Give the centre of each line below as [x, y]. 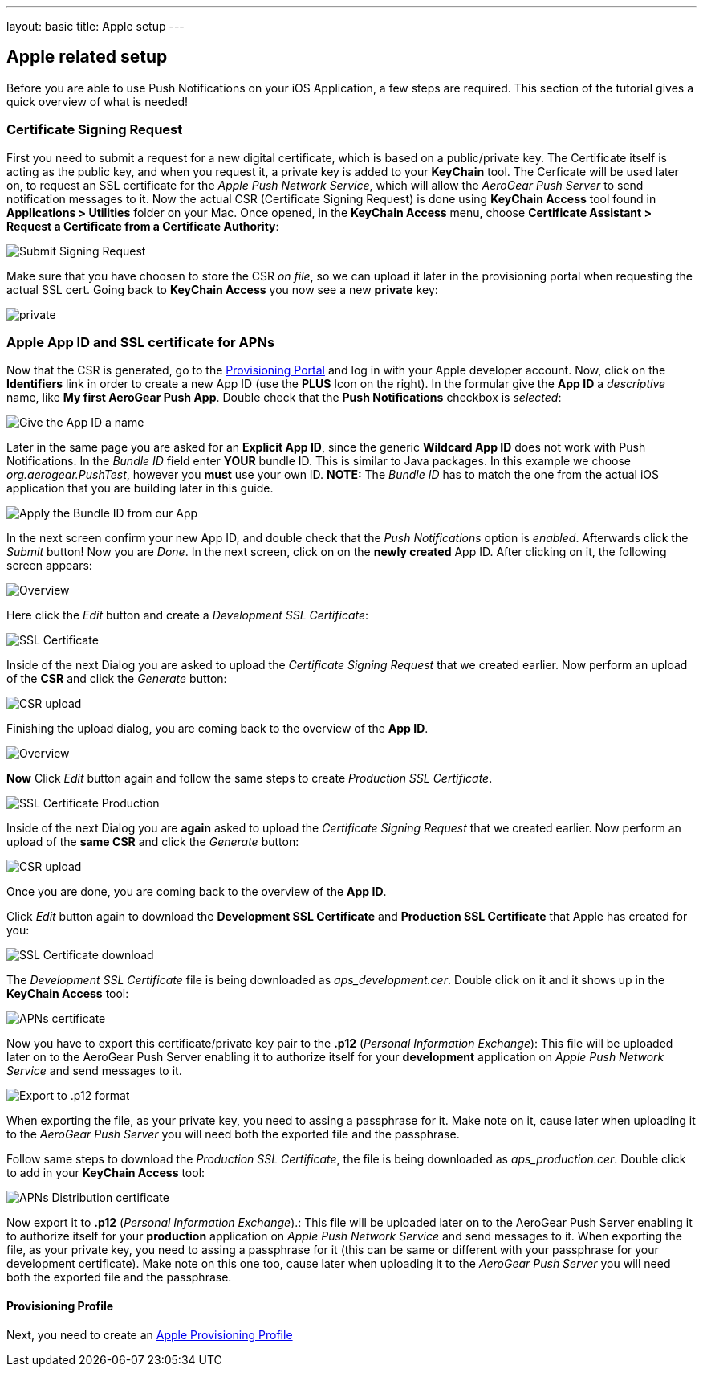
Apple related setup [87, 57]
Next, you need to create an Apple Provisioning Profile [150, 1334]
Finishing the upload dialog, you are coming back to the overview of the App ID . [217, 729]
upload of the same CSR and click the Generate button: [153, 842]
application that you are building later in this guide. [140, 488]
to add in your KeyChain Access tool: [106, 1173]
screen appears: [49, 566]
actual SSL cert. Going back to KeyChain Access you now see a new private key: [222, 289]
